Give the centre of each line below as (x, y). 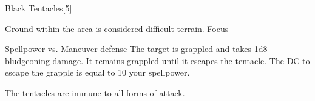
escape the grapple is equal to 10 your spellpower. (97, 72)
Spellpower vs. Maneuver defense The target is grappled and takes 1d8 (136, 49)
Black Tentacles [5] (39, 8)
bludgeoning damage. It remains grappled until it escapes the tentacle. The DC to (157, 60)
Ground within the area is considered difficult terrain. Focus (117, 28)
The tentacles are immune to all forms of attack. (95, 92)
